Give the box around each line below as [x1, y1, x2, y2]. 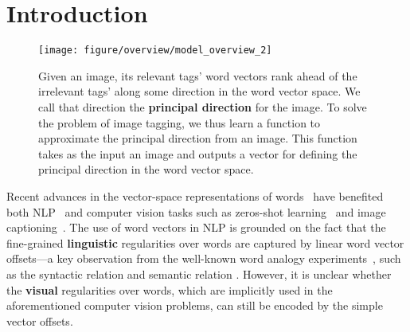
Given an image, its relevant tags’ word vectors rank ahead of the [38, 67, 357, 84]
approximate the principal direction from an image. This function [38, 130, 357, 146]
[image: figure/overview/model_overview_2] [38, 45, 272, 57]
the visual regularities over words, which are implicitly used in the [6, 281, 333, 298]
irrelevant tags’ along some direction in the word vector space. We [38, 83, 361, 100]
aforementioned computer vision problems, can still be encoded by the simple [6, 297, 383, 314]
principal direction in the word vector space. [38, 161, 254, 178]
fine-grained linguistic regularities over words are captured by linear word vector [6, 234, 404, 251]
